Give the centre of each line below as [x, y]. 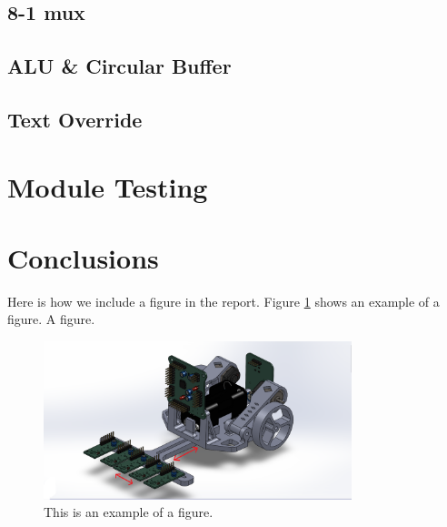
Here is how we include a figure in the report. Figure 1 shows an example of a [223, 301]
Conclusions [83, 257]
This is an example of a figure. [129, 512]
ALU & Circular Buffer [119, 66]
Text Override [75, 119]
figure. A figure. [51, 319]
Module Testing [108, 186]
